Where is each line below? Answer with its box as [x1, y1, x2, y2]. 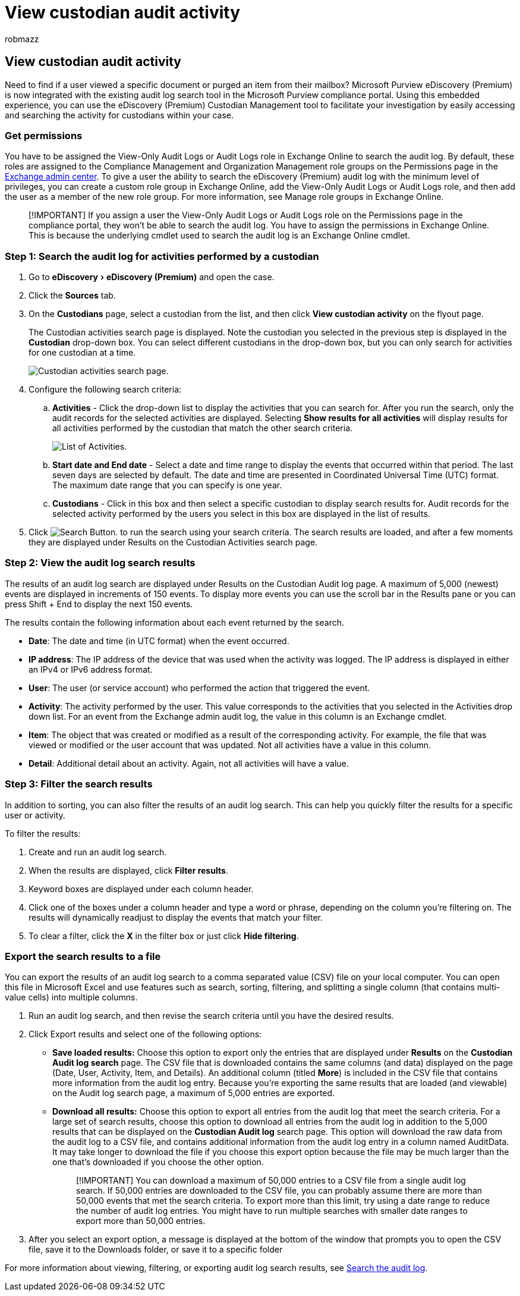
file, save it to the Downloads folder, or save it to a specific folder [29, 1244, 283, 1255]
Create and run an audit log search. [29, 846, 167, 857]
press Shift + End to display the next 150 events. [5, 598, 193, 609]
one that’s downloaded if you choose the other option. [52, 1157, 264, 1168]
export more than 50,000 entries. [76, 1216, 206, 1226]
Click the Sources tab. [29, 290, 116, 301]
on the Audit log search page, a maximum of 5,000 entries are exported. [52, 1088, 335, 1099]
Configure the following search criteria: [29, 384, 182, 395]
